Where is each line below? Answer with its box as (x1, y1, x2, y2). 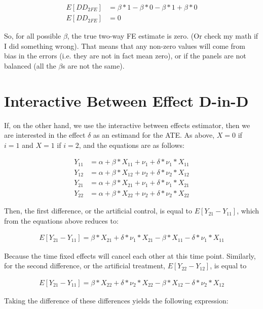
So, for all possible (4, 30, 61, 41)
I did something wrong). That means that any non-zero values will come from (4, 40, 245, 51)
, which (237, 205, 259, 216)
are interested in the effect (4, 130, 86, 140)
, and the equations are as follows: (79, 139, 184, 150)
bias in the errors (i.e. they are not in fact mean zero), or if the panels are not (4, 50, 246, 61)
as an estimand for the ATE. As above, (93, 130, 215, 140)
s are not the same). (62, 60, 125, 71)
